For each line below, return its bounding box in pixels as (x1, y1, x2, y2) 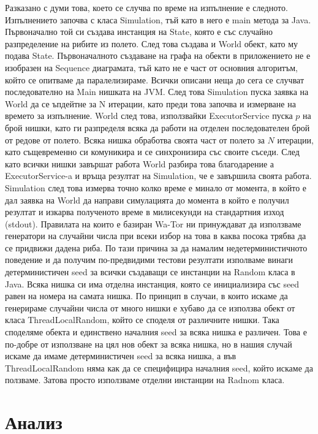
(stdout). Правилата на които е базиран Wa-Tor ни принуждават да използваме (5, 217, 301, 230)
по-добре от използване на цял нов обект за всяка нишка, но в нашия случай (5, 337, 292, 350)
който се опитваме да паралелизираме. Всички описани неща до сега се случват (5, 73, 305, 86)
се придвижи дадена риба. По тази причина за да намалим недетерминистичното (5, 241, 308, 254)
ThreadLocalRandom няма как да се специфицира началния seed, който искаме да (5, 361, 313, 374)
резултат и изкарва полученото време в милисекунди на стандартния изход (5, 205, 284, 218)
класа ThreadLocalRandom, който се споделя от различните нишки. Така (5, 313, 279, 326)
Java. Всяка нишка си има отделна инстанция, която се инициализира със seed (5, 277, 300, 290)
